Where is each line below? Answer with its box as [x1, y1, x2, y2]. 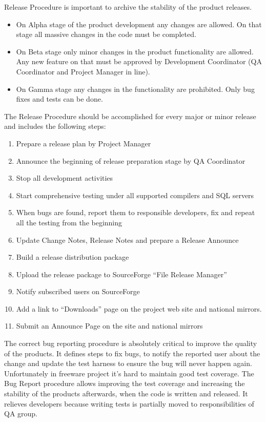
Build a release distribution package [16, 252, 129, 262]
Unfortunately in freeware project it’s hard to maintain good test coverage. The [4, 368, 254, 378]
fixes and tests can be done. [16, 93, 103, 104]
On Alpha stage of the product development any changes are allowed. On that [16, 18, 262, 29]
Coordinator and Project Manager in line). [16, 66, 150, 76]
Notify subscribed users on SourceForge [16, 286, 140, 297]
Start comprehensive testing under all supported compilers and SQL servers [16, 189, 254, 200]
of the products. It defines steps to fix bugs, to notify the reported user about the [4, 348, 260, 358]
